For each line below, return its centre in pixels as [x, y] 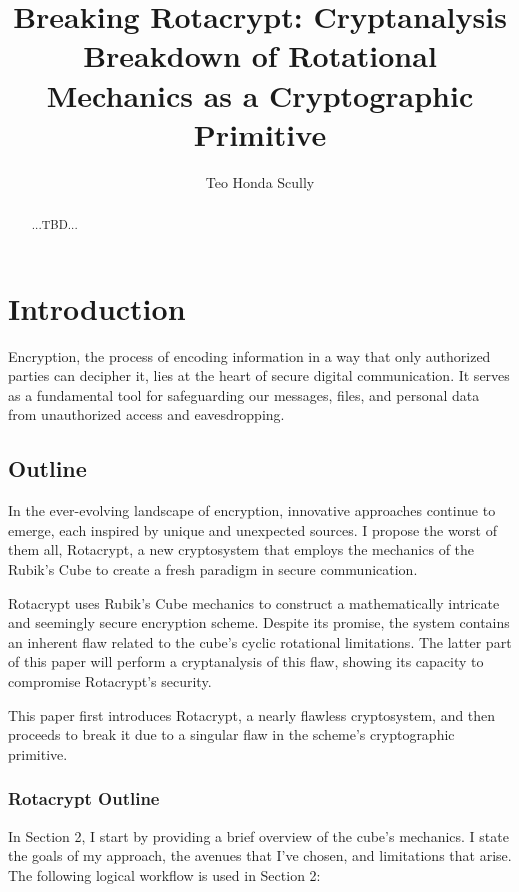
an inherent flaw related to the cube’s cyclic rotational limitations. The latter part [260, 641]
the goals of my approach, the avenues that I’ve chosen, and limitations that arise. [260, 855]
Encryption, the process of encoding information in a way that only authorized [249, 355]
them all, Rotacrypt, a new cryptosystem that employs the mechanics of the [241, 549]
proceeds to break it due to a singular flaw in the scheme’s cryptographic [231, 734]
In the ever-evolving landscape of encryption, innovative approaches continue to [252, 510]
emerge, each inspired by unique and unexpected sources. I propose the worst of [253, 529]
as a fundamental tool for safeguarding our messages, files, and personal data [244, 394]
